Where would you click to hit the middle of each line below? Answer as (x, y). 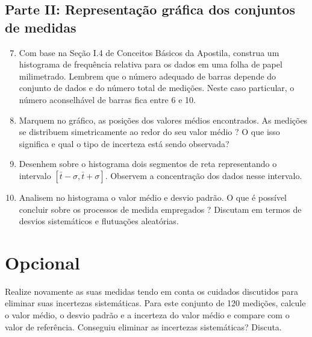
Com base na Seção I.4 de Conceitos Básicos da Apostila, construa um (149, 52)
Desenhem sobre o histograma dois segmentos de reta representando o (148, 164)
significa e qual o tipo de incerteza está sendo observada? (124, 143)
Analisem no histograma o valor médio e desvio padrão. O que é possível (153, 197)
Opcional (42, 262)
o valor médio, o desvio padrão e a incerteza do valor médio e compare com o (147, 315)
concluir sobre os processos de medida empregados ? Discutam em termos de (160, 209)
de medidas (41, 27)
